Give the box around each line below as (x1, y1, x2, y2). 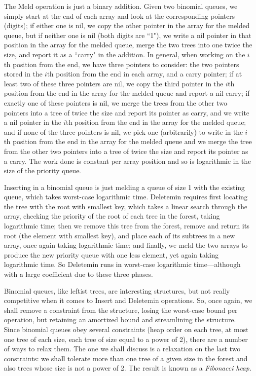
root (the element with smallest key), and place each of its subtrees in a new (4, 230, 235, 240)
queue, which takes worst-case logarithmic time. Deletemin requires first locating (4, 191, 248, 202)
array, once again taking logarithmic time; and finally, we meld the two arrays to (4, 240, 248, 250)
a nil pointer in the (4, 117, 61, 127)
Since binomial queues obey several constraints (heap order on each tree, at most (4, 324, 249, 334)
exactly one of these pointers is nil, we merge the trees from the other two (4, 97, 227, 108)
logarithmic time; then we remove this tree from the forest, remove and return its (4, 221, 250, 231)
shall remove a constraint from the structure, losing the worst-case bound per (4, 304, 238, 315)
